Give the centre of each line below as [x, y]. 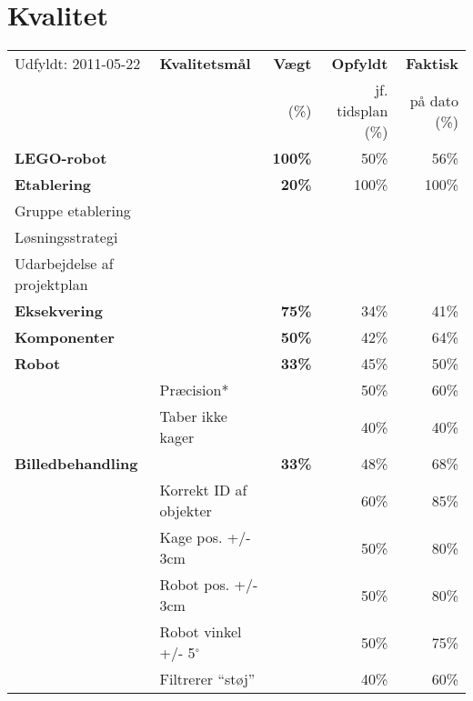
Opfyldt [360, 64]
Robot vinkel [201, 632]
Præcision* [194, 390]
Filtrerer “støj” [207, 679]
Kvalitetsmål [205, 64]
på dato [434, 100]
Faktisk [432, 64]
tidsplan [362, 111]
